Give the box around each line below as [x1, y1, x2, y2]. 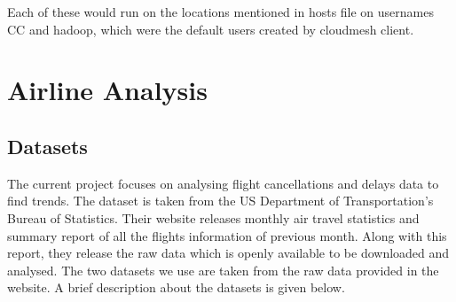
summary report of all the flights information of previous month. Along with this [7, 226, 447, 244]
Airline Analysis [7, 72, 208, 108]
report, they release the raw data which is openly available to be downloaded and [7, 244, 450, 262]
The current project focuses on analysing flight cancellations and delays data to [7, 174, 439, 192]
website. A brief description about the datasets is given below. [7, 278, 345, 297]
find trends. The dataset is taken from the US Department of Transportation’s [7, 191, 434, 210]
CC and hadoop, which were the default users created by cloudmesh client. [7, 19, 414, 38]
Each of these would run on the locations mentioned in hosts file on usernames [7, 3, 434, 20]
